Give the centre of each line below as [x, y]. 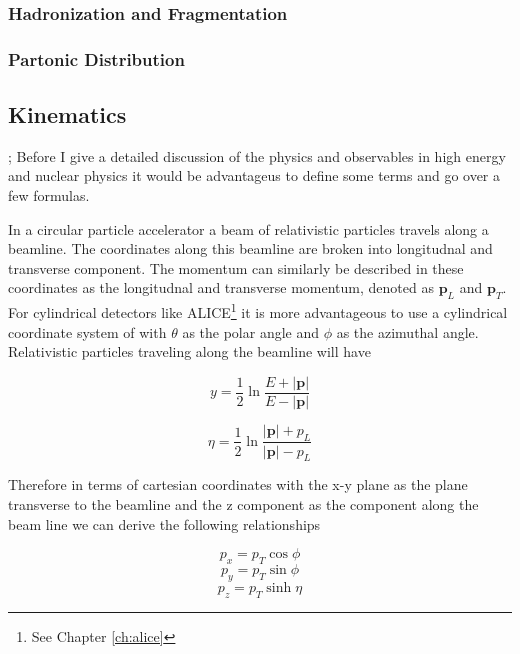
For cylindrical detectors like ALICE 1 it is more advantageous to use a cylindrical [258, 310]
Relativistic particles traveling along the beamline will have [189, 351]
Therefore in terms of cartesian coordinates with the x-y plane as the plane [238, 484]
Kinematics [67, 114]
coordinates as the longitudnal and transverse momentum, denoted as [221, 287]
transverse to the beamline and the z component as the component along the [243, 503]
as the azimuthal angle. [407, 331]
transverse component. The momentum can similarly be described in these [236, 267]
